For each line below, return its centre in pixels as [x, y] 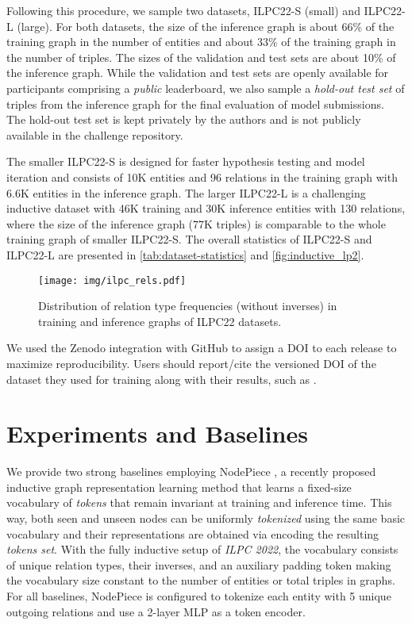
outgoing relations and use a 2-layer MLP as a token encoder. [156, 611]
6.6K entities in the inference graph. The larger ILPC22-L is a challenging [186, 192]
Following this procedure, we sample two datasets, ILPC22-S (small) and [183, 10]
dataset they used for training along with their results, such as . [162, 379]
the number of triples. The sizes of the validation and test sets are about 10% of [201, 57]
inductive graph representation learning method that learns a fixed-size [179, 487]
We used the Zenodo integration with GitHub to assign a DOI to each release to [202, 348]
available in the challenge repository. [95, 134]
